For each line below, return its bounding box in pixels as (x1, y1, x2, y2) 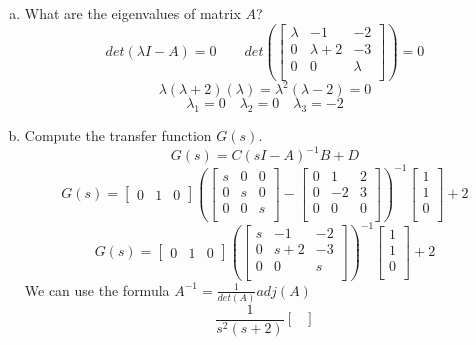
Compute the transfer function (24, 125, 212, 146)
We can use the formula (24, 279, 170, 300)
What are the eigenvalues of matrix (24, 3, 241, 23)
